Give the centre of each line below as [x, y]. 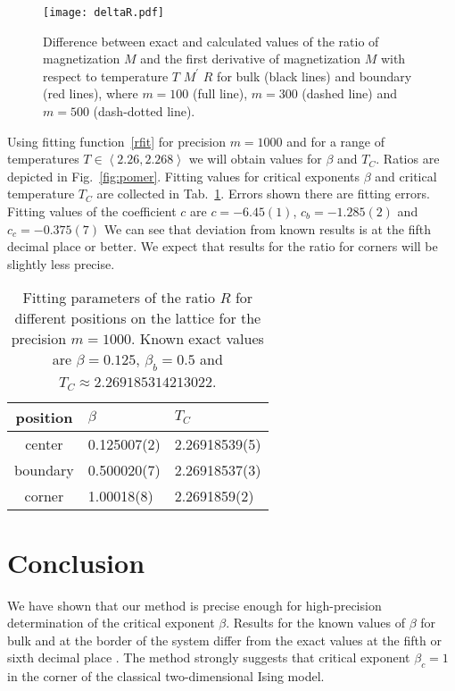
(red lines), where [91, 93]
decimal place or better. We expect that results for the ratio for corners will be [223, 246]
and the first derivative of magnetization [250, 59]
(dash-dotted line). [144, 111]
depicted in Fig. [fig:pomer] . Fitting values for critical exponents [184, 176]
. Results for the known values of [315, 623]
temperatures [43, 159]
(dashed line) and [350, 93]
